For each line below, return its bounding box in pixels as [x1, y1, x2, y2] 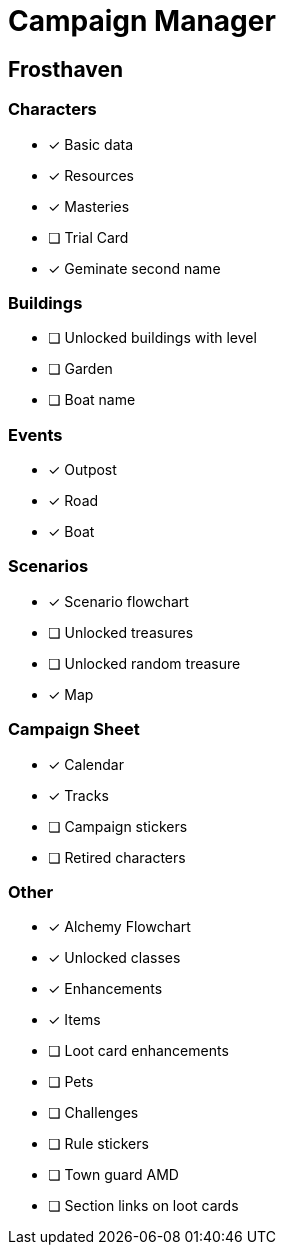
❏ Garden [48, 360, 113, 378]
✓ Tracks [48, 786, 109, 804]
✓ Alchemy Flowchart [48, 918, 191, 936]
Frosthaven [8, 56, 124, 82]
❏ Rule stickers [48, 1135, 149, 1153]
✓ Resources [48, 166, 134, 184]
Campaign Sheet [8, 719, 140, 740]
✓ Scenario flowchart [48, 592, 189, 610]
